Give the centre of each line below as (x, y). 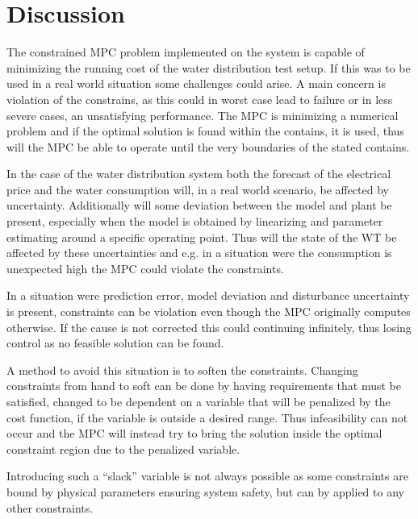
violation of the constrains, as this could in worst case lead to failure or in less (200, 99)
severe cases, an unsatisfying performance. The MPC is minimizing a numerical (203, 115)
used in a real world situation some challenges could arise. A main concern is (196, 83)
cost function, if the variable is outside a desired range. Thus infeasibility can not (207, 417)
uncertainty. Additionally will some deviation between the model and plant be (199, 205)
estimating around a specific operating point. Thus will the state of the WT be (202, 237)
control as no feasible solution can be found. (115, 343)
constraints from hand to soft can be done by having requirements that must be (204, 386)
